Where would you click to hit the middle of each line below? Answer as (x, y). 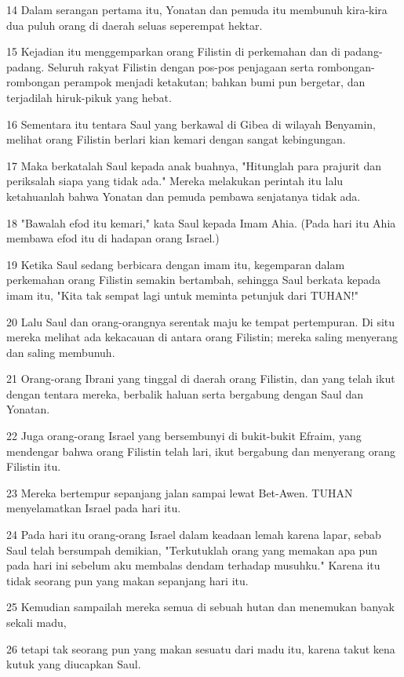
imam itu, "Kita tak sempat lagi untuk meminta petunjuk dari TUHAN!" (182, 295)
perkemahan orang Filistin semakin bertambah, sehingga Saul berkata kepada (194, 280)
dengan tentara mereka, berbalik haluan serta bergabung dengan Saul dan (185, 393)
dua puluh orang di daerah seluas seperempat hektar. (135, 25)
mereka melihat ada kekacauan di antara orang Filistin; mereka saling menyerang (202, 337)
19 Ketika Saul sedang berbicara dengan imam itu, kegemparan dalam (176, 264)
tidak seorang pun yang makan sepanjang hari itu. (127, 580)
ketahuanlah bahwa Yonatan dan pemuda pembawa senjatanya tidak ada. (184, 196)
